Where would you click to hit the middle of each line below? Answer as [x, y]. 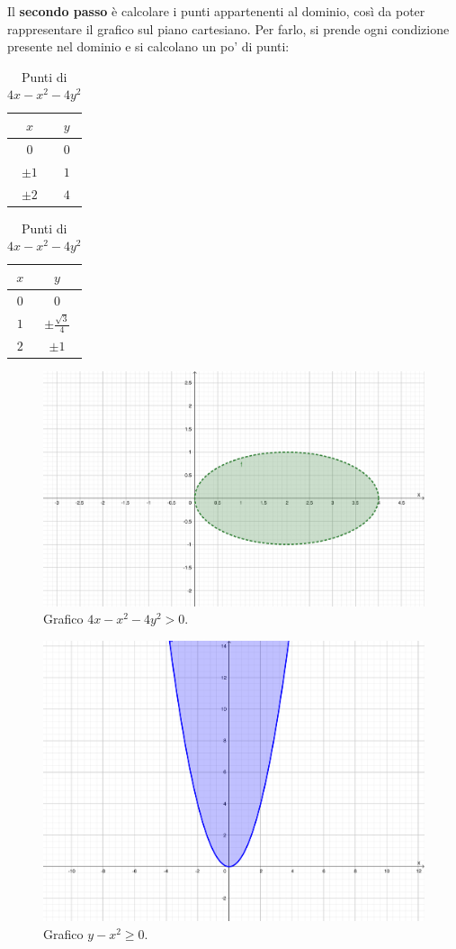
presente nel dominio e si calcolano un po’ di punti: [148, 46]
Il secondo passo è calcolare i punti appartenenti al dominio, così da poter [216, 11]
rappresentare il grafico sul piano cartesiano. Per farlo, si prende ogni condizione [228, 28]
